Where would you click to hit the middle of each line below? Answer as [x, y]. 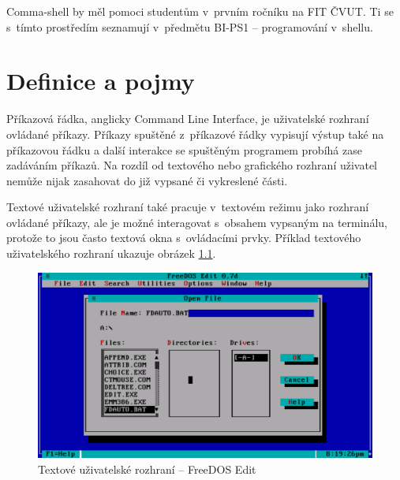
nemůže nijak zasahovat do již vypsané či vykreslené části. [147, 180]
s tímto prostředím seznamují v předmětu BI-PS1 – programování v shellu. [190, 26]
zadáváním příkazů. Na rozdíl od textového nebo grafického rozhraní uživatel [192, 165]
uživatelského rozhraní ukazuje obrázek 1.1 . [111, 253]
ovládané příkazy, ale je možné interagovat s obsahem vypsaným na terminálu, [197, 222]
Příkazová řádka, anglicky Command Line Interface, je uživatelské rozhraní [188, 119]
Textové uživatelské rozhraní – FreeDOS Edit [147, 469]
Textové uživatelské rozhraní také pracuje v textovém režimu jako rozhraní [188, 207]
